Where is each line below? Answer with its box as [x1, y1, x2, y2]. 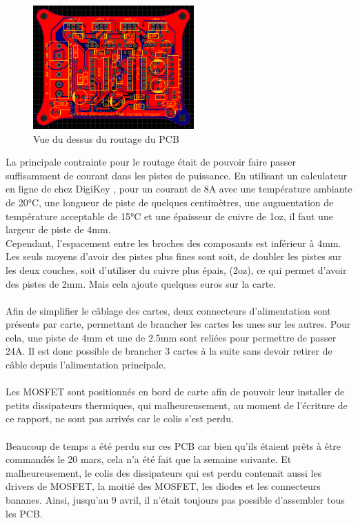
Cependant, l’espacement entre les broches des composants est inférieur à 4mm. [6, 235, 341, 250]
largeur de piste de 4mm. [6, 222, 111, 237]
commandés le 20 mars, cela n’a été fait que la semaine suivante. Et [6, 452, 292, 466]
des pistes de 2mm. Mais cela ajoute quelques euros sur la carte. [6, 276, 277, 290]
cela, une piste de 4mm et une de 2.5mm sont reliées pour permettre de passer [6, 330, 337, 344]
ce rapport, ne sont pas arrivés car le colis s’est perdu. [6, 411, 234, 426]
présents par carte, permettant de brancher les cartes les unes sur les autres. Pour [6, 317, 351, 331]
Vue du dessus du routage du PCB [33, 131, 179, 146]
